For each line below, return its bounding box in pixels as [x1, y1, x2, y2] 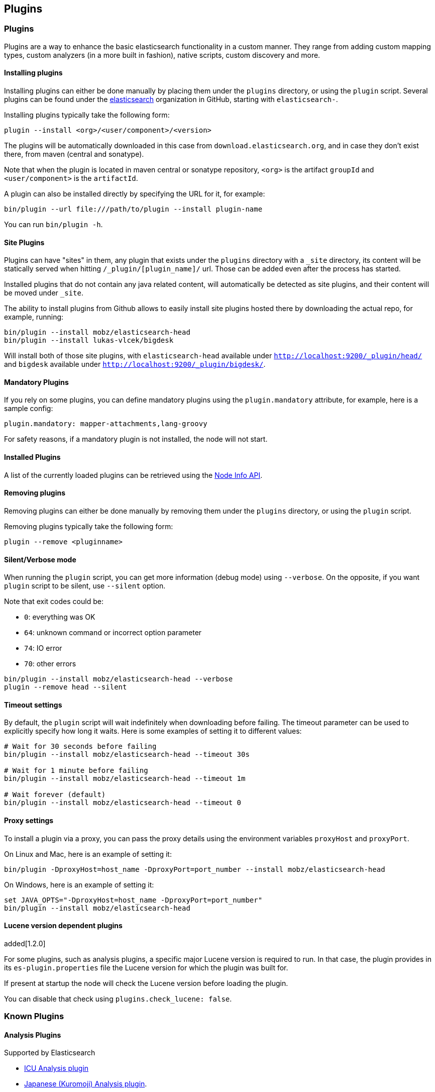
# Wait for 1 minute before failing [4, 766, 148, 775]
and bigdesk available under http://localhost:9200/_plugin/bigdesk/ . [4, 360, 266, 369]
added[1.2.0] [4, 939, 46, 948]
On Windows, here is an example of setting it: [4, 880, 154, 889]
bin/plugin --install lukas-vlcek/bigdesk [4, 336, 174, 345]
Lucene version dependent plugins [4, 921, 123, 930]
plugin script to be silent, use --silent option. [4, 581, 166, 590]
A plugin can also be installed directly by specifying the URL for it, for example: [4, 189, 265, 198]
